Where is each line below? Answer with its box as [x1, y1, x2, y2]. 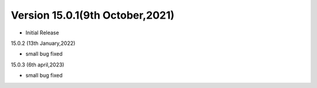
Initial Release [25, 29, 59, 36]
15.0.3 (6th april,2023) [11, 61, 65, 68]
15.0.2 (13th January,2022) [11, 40, 76, 47]
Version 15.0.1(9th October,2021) [11, 9, 175, 22]
